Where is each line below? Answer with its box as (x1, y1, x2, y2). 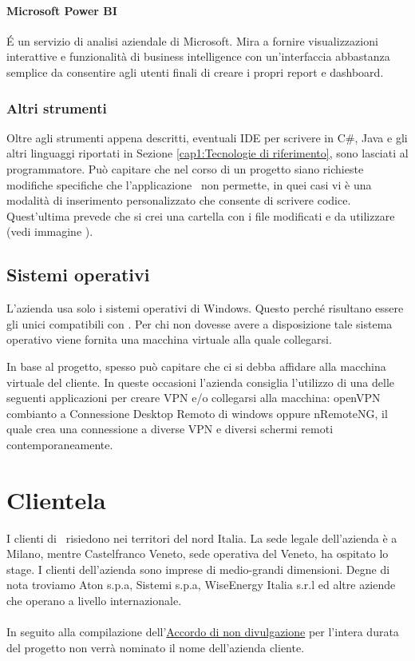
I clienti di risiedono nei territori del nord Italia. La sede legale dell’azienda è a (6, 529, 397, 546)
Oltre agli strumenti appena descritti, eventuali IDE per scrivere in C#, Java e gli (6, 129, 408, 145)
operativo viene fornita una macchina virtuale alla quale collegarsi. (6, 331, 332, 348)
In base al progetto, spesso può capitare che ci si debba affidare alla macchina (6, 357, 386, 374)
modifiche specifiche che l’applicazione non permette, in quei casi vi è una (6, 176, 372, 193)
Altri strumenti (6, 98, 107, 117)
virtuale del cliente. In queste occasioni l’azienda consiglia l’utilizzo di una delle (6, 373, 394, 390)
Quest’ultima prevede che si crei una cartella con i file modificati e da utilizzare (6, 207, 395, 224)
